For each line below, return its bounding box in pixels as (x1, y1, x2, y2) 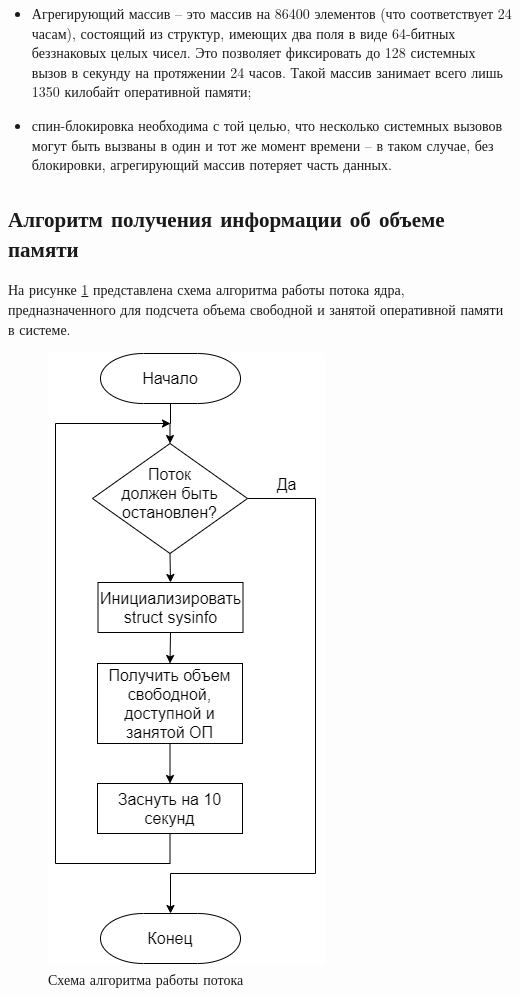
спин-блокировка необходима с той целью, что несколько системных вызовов (31, 114, 503, 135)
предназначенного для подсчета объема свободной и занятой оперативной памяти (8, 298, 504, 319)
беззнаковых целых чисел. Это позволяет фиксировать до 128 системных (31, 42, 476, 63)
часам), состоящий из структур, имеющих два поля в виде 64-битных (31, 22, 456, 43)
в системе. (8, 318, 71, 339)
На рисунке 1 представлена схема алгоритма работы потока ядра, (8, 279, 405, 300)
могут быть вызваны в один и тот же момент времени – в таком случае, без (31, 134, 494, 155)
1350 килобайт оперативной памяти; (31, 81, 252, 102)
